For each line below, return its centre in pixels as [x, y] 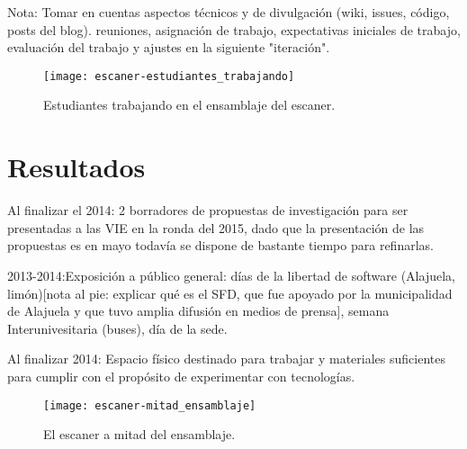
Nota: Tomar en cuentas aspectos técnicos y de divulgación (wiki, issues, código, [229, 12]
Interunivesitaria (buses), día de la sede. [117, 328]
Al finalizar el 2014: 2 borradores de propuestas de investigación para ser [208, 210]
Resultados [76, 167]
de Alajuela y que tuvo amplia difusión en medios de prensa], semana [198, 311]
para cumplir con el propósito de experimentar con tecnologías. [181, 376]
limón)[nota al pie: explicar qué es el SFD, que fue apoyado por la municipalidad [230, 293]
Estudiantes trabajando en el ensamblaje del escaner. [189, 105]
